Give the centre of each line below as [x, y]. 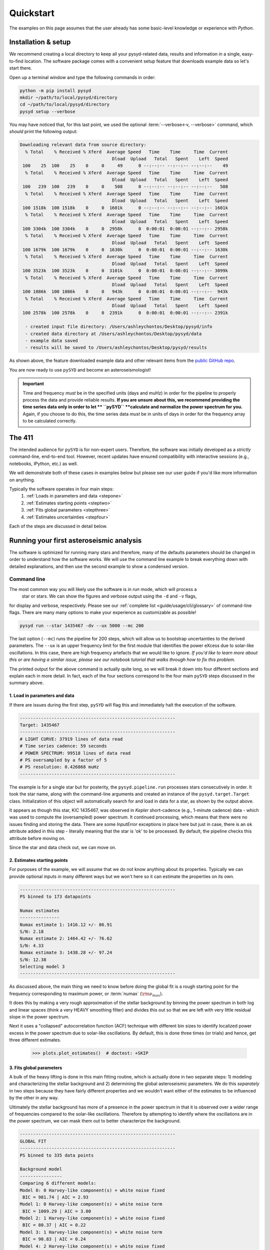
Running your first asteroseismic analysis [75, 540]
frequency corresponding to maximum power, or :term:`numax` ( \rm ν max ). [86, 994]
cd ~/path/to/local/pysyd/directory [65, 104]
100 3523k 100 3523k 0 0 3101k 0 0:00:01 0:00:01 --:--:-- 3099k [125, 271]
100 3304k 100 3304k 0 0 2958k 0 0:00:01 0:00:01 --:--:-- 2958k [125, 228]
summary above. [26, 683]
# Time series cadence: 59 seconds [63, 746]
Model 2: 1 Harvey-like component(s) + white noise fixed [92, 1218]
